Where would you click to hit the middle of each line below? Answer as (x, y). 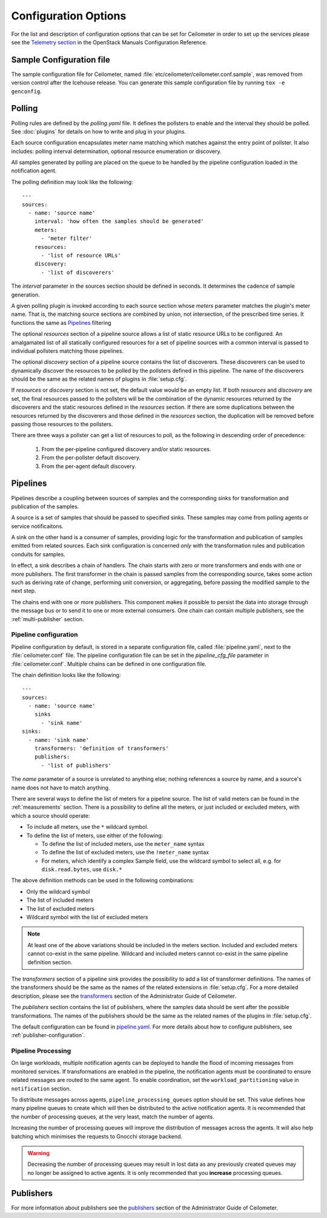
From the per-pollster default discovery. (91, 458)
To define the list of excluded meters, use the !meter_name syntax (125, 852)
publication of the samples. (45, 506)
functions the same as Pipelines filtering (61, 322)
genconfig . (26, 91)
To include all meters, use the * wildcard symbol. (87, 827)
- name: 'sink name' (59, 740)
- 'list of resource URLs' (81, 255)
